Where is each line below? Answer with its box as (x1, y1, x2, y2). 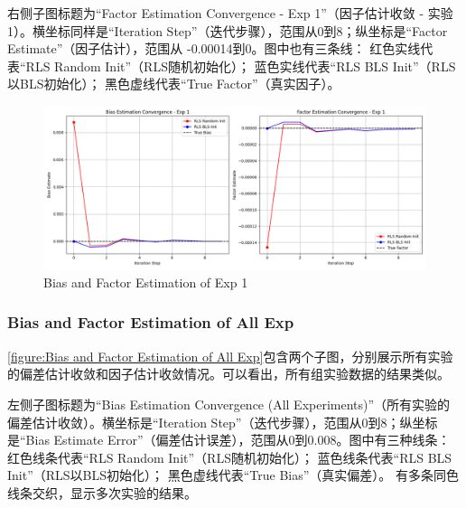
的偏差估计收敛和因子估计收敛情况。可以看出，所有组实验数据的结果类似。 (7, 364, 450, 383)
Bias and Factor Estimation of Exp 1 (43, 272, 248, 291)
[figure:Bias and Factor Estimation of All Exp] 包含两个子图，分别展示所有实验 (7, 346, 453, 365)
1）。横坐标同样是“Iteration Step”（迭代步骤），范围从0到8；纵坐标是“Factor (7, 21, 448, 40)
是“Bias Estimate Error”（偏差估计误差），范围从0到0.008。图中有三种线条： (7, 430, 451, 449)
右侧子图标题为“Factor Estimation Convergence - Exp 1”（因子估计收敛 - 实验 (7, 4, 453, 22)
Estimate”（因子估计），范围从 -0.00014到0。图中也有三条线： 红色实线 (7, 39, 421, 58)
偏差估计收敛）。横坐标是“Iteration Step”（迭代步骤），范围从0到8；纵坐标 (7, 412, 438, 431)
